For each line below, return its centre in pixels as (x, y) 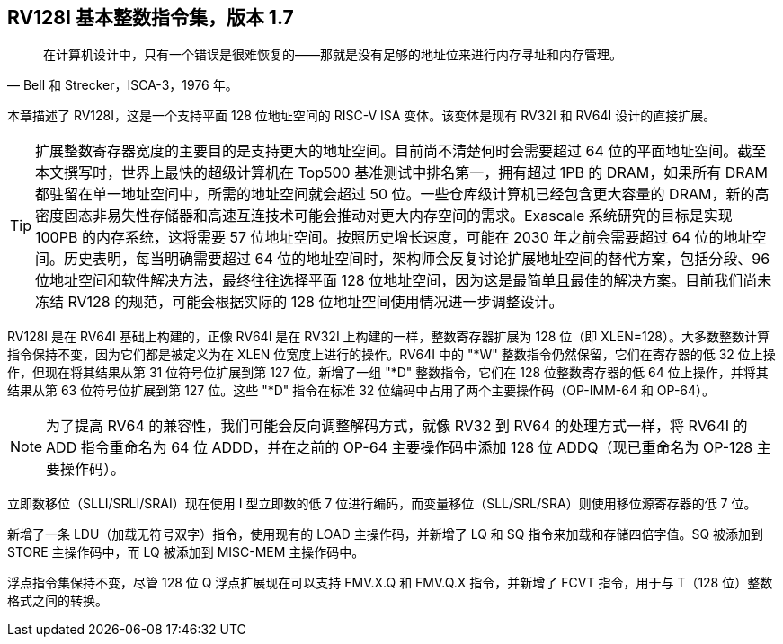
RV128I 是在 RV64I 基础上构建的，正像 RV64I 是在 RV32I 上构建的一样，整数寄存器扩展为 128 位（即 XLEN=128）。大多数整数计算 (388, 337)
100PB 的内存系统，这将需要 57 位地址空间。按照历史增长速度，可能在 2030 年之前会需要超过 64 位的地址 (394, 238)
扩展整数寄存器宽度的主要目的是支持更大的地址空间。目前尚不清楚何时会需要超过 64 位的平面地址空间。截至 (401, 151)
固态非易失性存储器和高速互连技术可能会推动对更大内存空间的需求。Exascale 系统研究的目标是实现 (398, 216)
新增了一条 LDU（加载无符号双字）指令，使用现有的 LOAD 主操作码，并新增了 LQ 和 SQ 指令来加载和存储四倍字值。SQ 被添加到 (386, 534)
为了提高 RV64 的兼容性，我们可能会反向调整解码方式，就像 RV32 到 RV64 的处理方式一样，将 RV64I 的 (397, 426)
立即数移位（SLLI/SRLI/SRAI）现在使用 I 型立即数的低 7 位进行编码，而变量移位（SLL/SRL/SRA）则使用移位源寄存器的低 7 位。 (382, 504)
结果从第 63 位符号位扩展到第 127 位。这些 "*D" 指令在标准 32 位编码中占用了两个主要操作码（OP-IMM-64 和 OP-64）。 (361, 391)
